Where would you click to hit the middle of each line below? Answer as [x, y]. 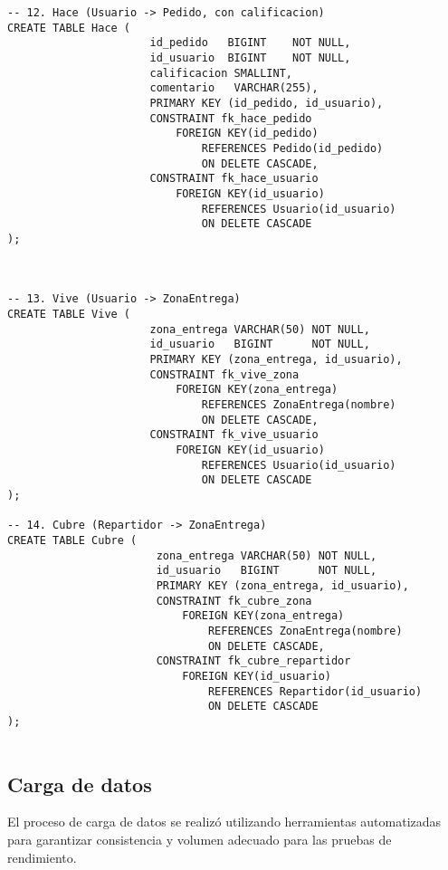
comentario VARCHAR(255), [234, 88]
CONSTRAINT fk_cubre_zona [234, 601]
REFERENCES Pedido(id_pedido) [292, 148]
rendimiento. [42, 857]
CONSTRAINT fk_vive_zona [224, 374]
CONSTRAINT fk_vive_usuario [234, 435]
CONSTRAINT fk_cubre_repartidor [253, 661]
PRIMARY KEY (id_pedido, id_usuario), [267, 103]
